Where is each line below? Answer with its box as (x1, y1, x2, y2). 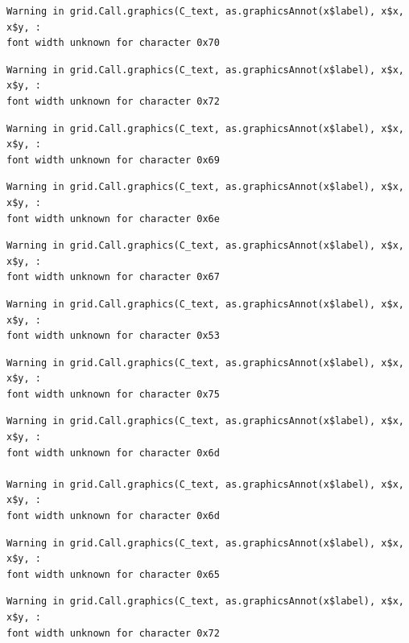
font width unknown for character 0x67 (6, 271, 220, 283)
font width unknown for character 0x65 (6, 568, 220, 580)
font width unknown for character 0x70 (6, 37, 220, 49)
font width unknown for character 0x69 (6, 154, 220, 166)
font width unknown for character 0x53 (6, 330, 220, 342)
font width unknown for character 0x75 (6, 388, 220, 400)
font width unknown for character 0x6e (6, 212, 220, 225)
